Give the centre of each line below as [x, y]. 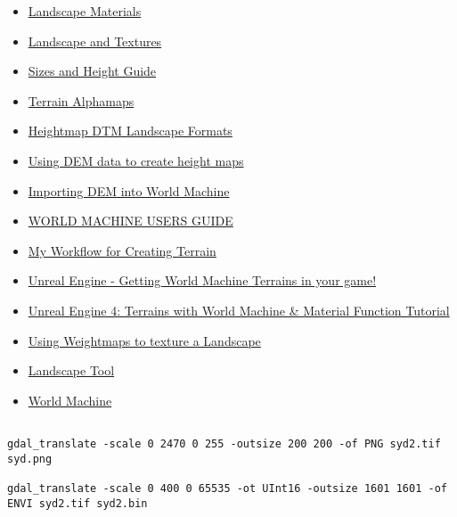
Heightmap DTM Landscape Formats [130, 131]
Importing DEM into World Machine [129, 190]
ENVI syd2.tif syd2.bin [78, 503]
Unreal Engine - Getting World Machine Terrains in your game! [202, 280]
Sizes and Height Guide [92, 71]
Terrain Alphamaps [81, 100]
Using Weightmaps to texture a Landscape [144, 340]
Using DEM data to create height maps [136, 160]
